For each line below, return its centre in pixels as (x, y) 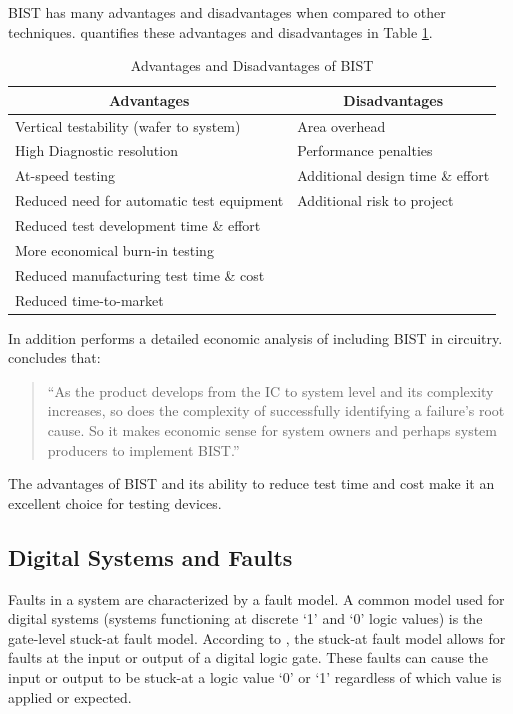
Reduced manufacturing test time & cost (140, 274)
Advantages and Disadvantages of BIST (252, 65)
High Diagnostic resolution (96, 150)
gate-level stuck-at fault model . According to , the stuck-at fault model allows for (257, 637)
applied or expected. (70, 696)
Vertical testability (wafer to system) (128, 125)
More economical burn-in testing (114, 249)
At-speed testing (65, 175)
